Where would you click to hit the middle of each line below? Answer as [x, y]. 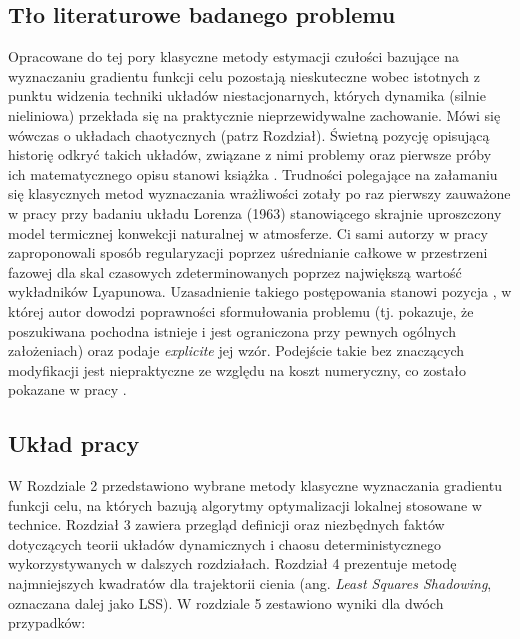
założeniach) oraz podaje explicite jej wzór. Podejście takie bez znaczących [236, 350]
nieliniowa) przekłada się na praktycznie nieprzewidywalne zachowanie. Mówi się [254, 114]
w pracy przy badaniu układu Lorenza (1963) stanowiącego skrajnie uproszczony [255, 212]
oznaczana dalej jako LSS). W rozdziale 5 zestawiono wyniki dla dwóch [226, 602]
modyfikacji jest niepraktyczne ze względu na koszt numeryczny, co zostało [237, 369]
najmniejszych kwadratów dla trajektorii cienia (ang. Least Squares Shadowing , [250, 583]
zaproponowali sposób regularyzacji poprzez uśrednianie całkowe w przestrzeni [248, 252]
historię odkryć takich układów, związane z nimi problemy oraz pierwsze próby [250, 154]
